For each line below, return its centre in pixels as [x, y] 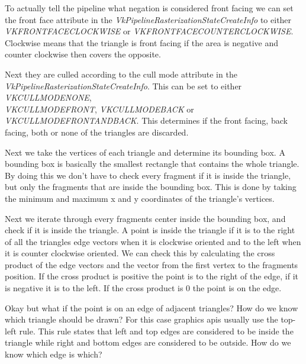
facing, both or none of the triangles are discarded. [97, 132]
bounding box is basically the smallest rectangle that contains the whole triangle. [152, 164]
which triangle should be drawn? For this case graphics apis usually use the [141, 319]
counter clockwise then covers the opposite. [83, 54]
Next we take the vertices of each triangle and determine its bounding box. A [145, 152]
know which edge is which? [54, 354]
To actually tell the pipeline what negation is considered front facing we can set [149, 8]
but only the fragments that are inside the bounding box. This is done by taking [151, 187]
